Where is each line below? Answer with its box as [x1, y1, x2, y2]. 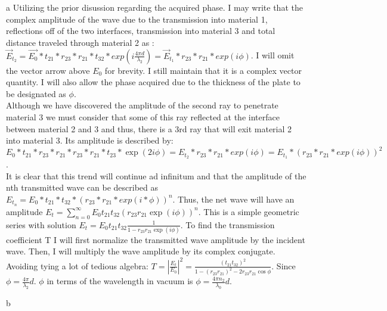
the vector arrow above [6, 64, 90, 76]
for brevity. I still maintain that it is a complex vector [104, 64, 302, 76]
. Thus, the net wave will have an [172, 192, 295, 205]
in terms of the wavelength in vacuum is [47, 275, 193, 287]
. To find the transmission [180, 218, 275, 231]
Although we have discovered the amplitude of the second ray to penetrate [6, 99, 278, 111]
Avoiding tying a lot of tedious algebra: [6, 259, 148, 272]
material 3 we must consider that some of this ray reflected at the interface [6, 110, 280, 123]
